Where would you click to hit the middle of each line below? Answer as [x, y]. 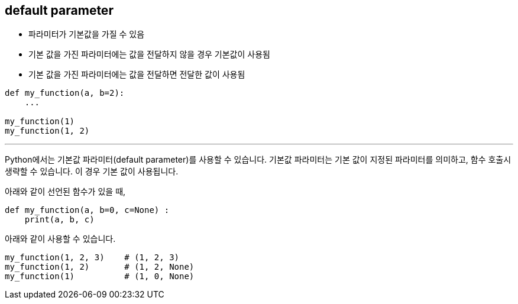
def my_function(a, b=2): [65, 93]
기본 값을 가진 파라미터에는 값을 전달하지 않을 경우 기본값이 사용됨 [149, 54]
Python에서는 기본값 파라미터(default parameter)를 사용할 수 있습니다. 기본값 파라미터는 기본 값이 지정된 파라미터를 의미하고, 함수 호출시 [258, 160]
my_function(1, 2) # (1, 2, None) [100, 267]
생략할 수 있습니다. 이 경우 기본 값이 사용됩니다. [92, 172]
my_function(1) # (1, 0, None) [100, 276]
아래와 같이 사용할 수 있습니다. [60, 239]
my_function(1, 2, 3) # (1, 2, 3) [92, 258]
